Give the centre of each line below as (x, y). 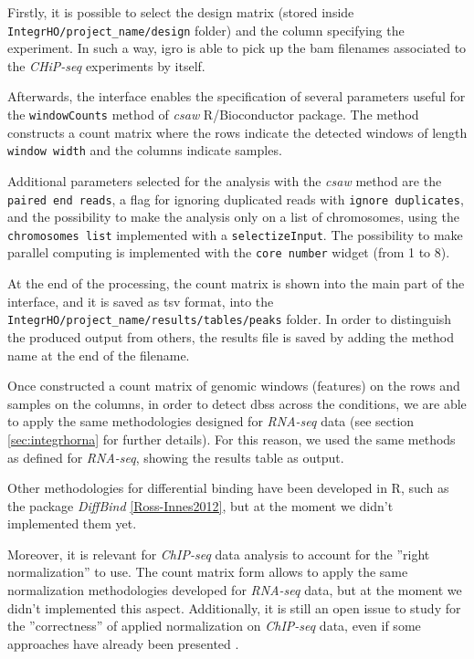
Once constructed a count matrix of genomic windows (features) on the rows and (234, 386)
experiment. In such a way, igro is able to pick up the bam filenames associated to (237, 48)
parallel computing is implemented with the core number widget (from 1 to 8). (229, 252)
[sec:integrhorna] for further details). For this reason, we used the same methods (232, 439)
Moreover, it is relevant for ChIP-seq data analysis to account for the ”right (219, 554)
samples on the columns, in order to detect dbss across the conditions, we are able (237, 403)
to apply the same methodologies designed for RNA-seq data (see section (211, 421)
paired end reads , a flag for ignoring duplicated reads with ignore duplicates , (236, 199)
